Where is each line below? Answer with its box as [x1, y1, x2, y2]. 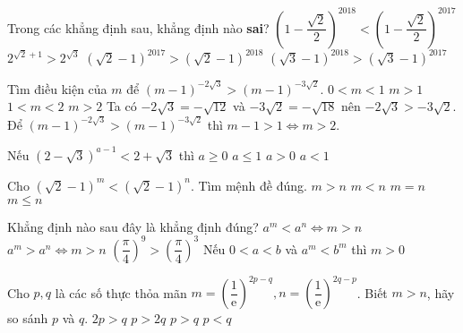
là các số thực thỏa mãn [55, 283, 187, 302]
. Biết [356, 283, 388, 302]
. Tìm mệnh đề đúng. [191, 175, 307, 194]
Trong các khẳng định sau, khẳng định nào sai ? [7, 18, 270, 37]
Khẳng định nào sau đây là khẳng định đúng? [7, 217, 259, 235]
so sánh [7, 309, 48, 328]
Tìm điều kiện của [7, 79, 107, 98]
